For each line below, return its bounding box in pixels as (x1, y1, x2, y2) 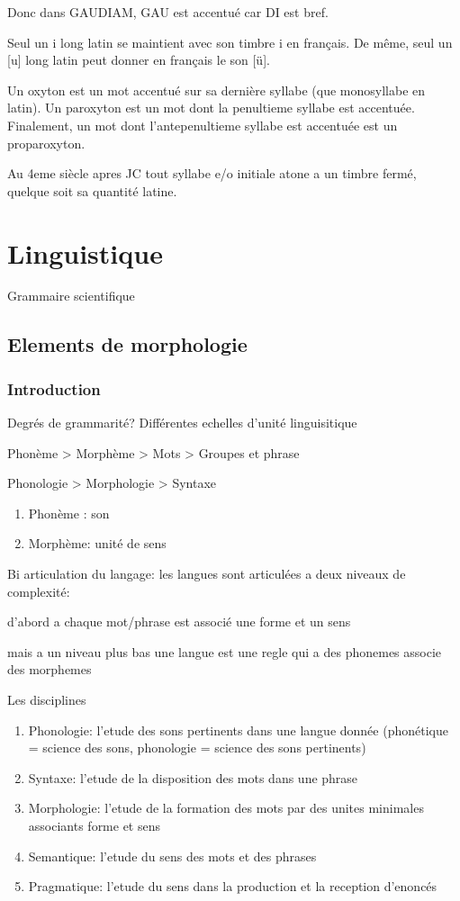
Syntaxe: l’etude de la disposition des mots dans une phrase (28, 768, 358, 787)
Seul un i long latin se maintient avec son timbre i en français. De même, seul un (7, 32, 453, 51)
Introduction (7, 377, 101, 400)
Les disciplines (7, 690, 86, 708)
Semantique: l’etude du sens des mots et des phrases (28, 846, 317, 865)
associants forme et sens (28, 815, 161, 834)
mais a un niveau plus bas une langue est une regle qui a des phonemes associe (7, 642, 442, 661)
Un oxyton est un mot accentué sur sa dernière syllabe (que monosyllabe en (7, 80, 426, 99)
